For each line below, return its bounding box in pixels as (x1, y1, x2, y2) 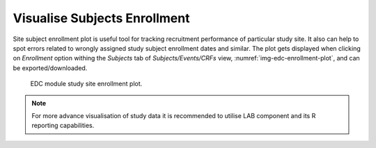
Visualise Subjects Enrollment (13, 10, 190, 26)
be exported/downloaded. (13, 63, 88, 72)
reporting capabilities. (31, 122, 95, 130)
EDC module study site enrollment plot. (30, 80, 143, 88)
